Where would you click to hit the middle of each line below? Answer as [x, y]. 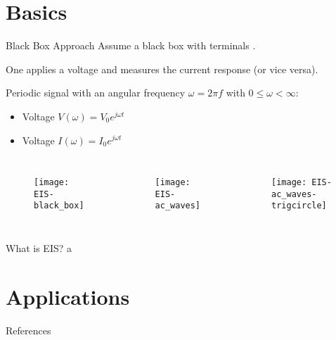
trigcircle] [299, 206]
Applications [68, 296]
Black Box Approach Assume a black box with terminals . [131, 45]
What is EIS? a [39, 248]
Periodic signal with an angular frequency [96, 93]
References [28, 330]
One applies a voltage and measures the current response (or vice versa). [162, 69]
